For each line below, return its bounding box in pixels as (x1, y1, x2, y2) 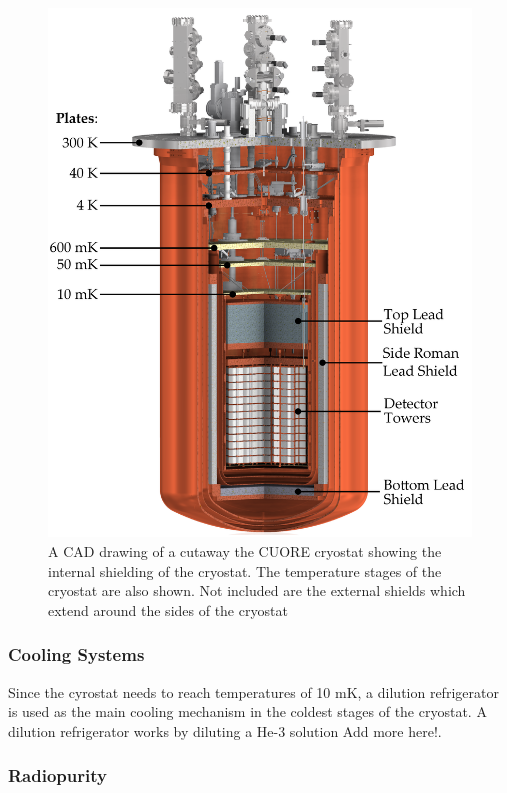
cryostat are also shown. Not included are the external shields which (48, 580, 466, 601)
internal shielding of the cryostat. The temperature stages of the (48, 560, 442, 581)
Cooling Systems (8, 642, 145, 667)
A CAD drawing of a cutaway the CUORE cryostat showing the (48, 541, 442, 562)
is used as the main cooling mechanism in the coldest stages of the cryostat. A (8, 701, 487, 722)
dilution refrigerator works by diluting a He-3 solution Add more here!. (8, 720, 442, 741)
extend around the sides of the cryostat (48, 599, 288, 620)
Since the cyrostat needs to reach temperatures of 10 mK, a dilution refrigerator (8, 681, 499, 702)
